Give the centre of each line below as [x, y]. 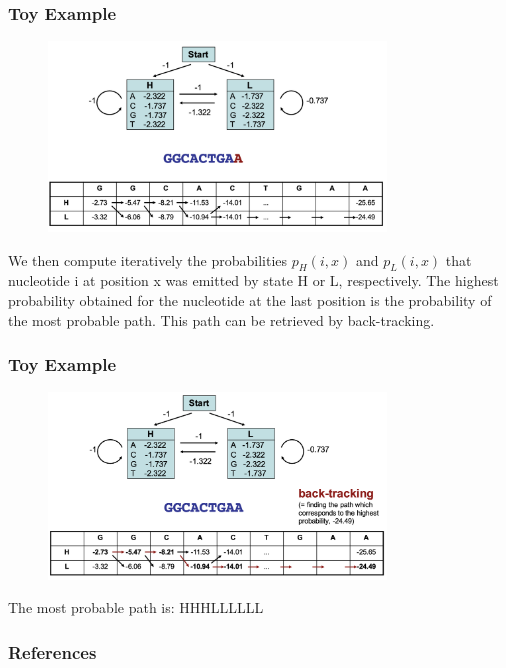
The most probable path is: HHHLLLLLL [136, 607]
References [52, 651]
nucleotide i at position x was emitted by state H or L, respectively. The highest [253, 280]
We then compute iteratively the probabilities [148, 259]
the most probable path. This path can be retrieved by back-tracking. [221, 319]
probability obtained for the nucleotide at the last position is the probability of [250, 299]
